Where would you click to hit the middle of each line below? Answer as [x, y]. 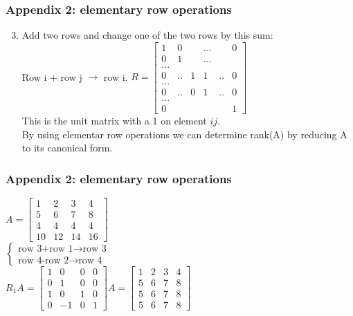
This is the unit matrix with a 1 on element [114, 121]
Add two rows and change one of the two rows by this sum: [147, 35]
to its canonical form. [67, 148]
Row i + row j [52, 76]
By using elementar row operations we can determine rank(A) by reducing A [184, 134]
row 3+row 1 [46, 249]
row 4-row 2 [44, 261]
